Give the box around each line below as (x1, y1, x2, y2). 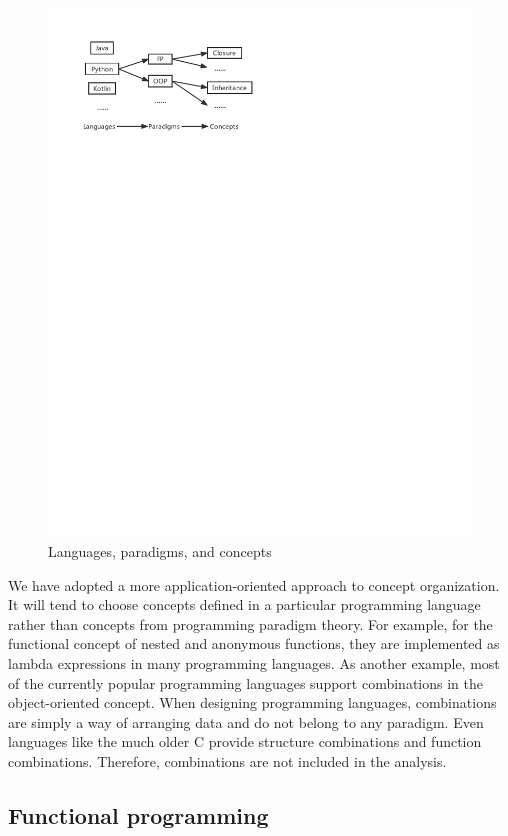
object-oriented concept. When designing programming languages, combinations (8, 692, 497, 713)
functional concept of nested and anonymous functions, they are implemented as (8, 633, 500, 654)
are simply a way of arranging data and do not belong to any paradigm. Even (8, 711, 484, 732)
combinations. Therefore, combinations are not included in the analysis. (8, 751, 447, 771)
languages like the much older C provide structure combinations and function (8, 731, 482, 752)
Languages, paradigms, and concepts (48, 541, 272, 562)
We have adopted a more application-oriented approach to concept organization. (8, 574, 500, 595)
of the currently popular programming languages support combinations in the (8, 672, 483, 693)
